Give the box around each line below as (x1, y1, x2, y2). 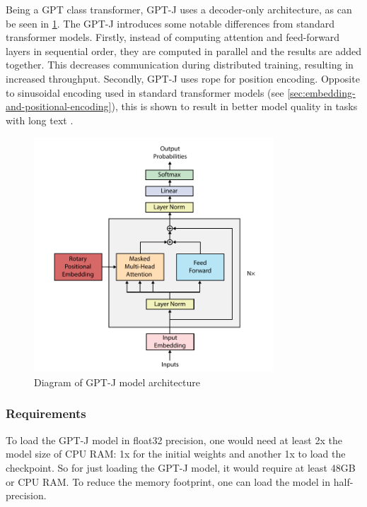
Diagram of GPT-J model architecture (34, 374, 200, 389)
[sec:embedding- (287, 85, 356, 100)
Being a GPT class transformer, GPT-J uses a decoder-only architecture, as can (6, 2, 352, 16)
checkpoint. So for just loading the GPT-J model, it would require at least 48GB (6, 460, 356, 475)
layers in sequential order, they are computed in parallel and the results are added (6, 43, 362, 58)
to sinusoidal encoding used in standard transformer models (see (6, 85, 284, 100)
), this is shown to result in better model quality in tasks (111, 99, 358, 114)
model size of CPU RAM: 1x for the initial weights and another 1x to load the (6, 446, 346, 461)
